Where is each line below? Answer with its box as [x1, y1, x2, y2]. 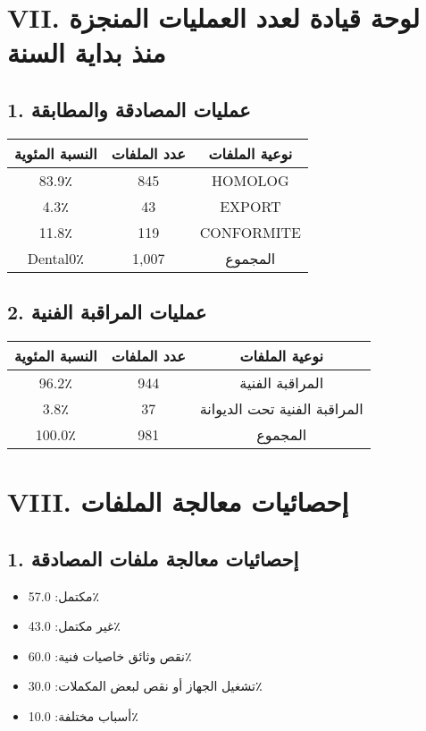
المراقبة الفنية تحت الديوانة [199, 397, 363, 419]
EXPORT [220, 195, 281, 217]
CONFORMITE [199, 221, 301, 242]
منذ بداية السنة [7, 34, 166, 71]
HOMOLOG [212, 169, 289, 191]
